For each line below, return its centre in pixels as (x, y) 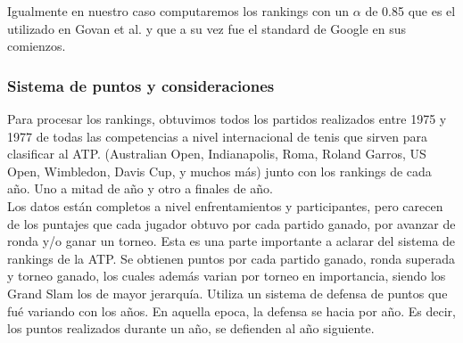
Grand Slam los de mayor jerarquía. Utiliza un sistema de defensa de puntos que (227, 293)
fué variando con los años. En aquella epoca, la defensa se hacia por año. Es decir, (231, 310)
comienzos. (37, 46)
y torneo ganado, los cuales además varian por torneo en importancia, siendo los (227, 276)
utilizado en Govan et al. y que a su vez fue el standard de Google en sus (207, 28)
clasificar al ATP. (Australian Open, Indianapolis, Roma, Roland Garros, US (217, 154)
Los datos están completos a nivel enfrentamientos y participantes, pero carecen (225, 205)
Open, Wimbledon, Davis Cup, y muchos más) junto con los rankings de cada (219, 171)
